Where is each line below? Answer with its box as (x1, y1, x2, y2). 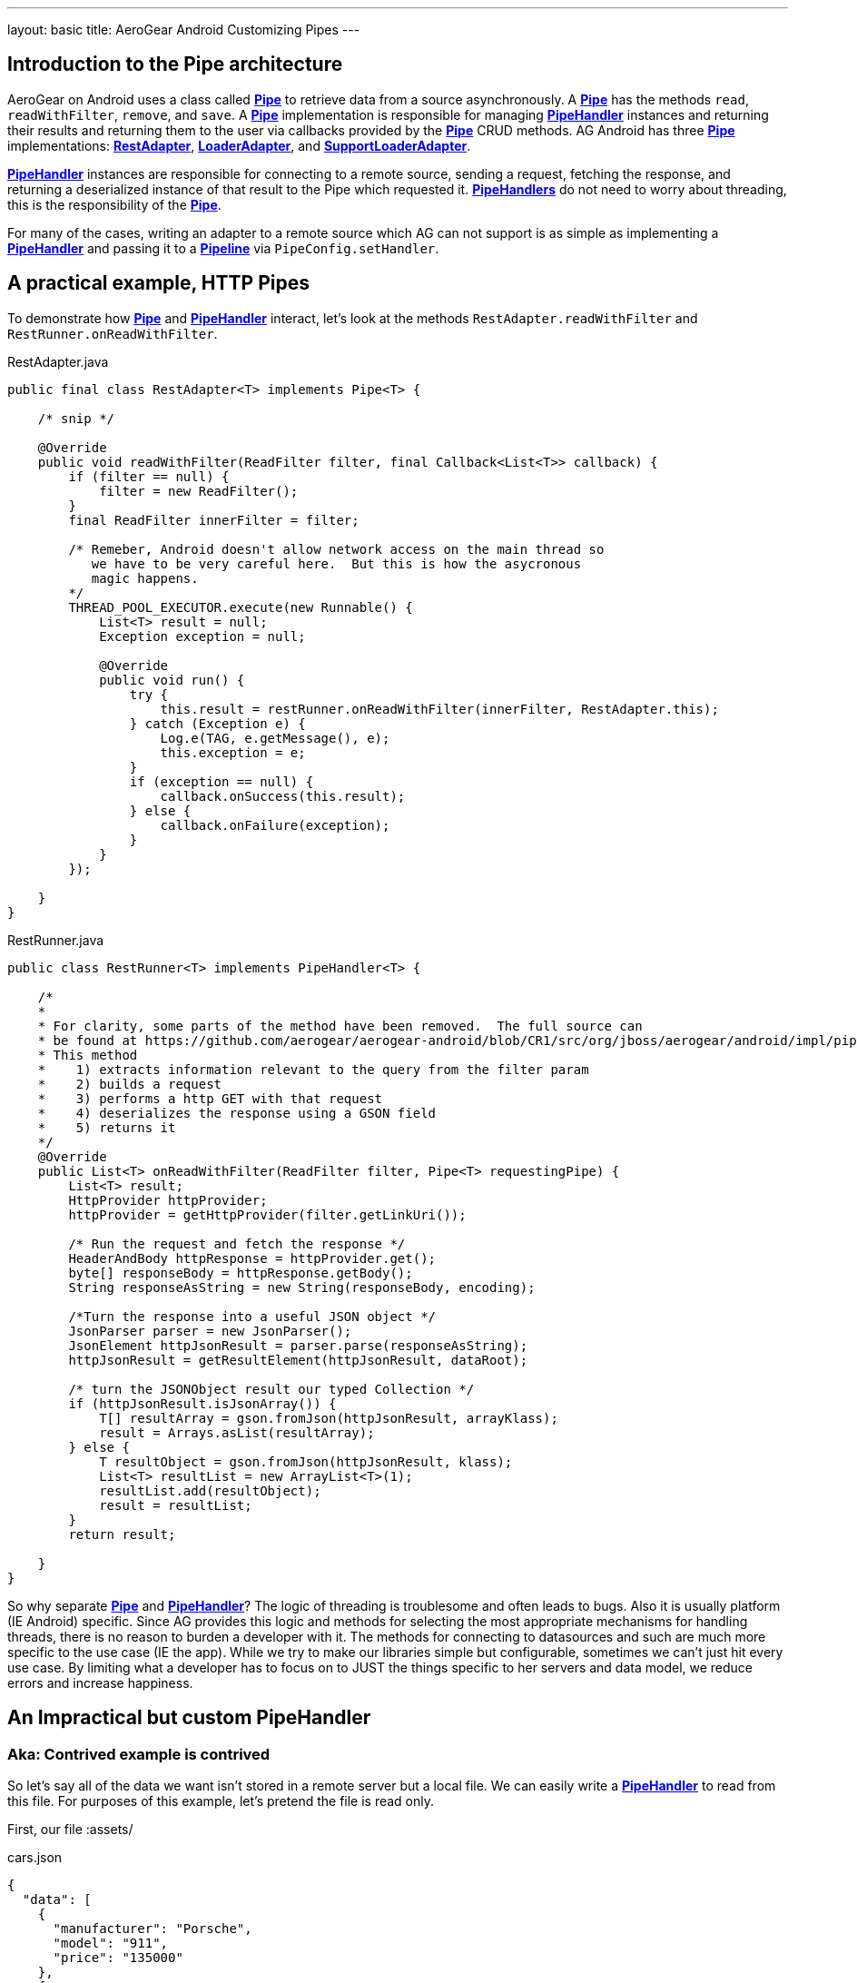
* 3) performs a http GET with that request (37, 1090, 383, 1106)
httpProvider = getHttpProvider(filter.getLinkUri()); (68, 1207, 467, 1222)
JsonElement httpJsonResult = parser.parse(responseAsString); (68, 1337, 528, 1353)
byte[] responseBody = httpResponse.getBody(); (68, 1265, 413, 1280)
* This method (37, 1047, 138, 1062)
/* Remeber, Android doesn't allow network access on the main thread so (68, 541, 605, 557)
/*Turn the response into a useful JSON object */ (68, 1308, 437, 1324)
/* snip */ (37, 410, 115, 426)
